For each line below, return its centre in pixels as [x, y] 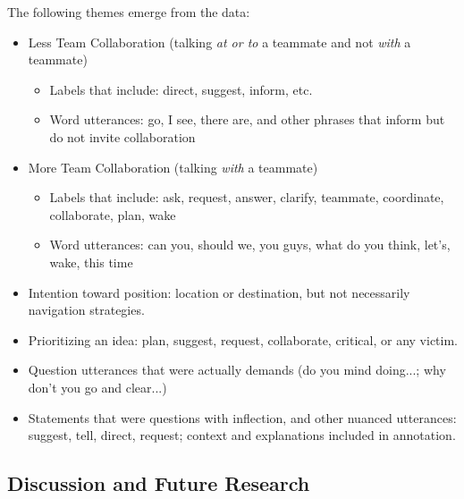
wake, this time [91, 262]
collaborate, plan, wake [113, 214]
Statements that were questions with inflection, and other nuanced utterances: [242, 417]
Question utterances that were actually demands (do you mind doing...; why [237, 370]
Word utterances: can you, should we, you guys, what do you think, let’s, [250, 245]
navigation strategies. [86, 310]
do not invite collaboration [122, 136]
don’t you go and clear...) [97, 387]
